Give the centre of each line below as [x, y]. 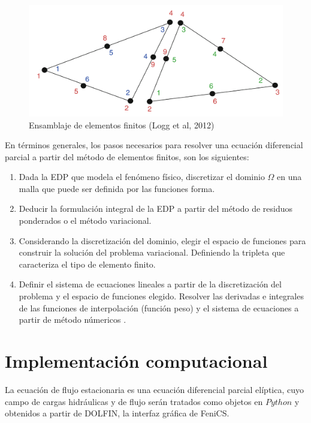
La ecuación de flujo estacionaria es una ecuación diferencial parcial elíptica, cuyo [155, 389]
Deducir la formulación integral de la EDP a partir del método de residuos [155, 208]
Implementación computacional [136, 361]
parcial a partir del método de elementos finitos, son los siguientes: [127, 156]
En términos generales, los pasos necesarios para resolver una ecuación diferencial [154, 145]
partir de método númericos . [73, 319]
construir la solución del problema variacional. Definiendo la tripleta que [152, 252]
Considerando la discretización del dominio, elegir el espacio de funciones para [162, 240]
